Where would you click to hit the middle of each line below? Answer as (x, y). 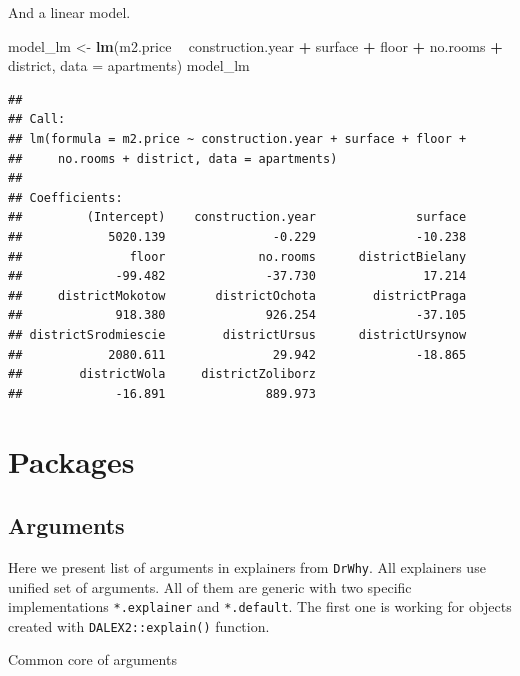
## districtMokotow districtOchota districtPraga (237, 295)
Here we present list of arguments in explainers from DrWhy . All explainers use (247, 566)
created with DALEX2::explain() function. (139, 625)
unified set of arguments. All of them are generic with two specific (210, 586)
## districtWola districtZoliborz (162, 374)
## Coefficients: (65, 197)
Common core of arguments (92, 659)
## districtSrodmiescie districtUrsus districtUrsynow (237, 334)
